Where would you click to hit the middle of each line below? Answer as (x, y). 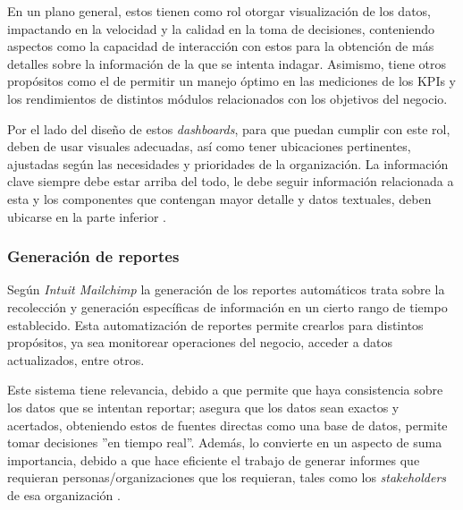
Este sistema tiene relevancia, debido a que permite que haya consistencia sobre (225, 390)
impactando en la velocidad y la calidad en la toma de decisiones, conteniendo (221, 28)
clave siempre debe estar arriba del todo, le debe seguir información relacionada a (231, 181)
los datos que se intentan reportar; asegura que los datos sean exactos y (203, 407)
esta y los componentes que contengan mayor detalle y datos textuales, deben (219, 198)
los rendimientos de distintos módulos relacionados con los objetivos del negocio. (227, 98)
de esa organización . (64, 494)
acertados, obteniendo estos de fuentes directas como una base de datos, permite (227, 425)
